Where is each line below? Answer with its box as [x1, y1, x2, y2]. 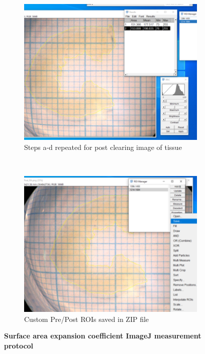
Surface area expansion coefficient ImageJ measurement [4, 330, 201, 341]
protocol [4, 340, 34, 350]
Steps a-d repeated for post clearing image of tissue [24, 141, 182, 152]
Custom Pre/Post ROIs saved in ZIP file [24, 313, 149, 324]
